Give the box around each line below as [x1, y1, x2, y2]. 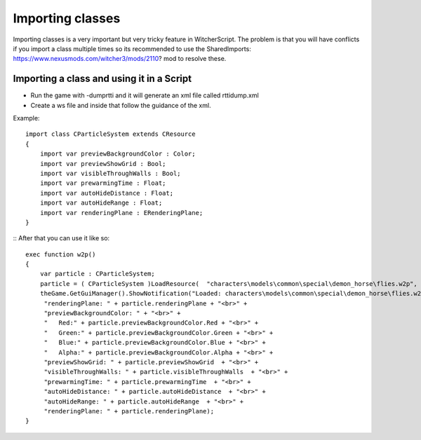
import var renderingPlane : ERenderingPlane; [39, 209, 203, 216]
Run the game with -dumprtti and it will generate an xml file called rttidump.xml [30, 91, 259, 99]
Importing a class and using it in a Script [13, 73, 192, 85]
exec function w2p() [25, 250, 96, 259]
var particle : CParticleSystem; [39, 270, 156, 278]
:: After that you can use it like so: [13, 234, 110, 242]
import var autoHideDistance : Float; [39, 189, 174, 197]
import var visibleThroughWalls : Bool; [39, 169, 182, 177]
